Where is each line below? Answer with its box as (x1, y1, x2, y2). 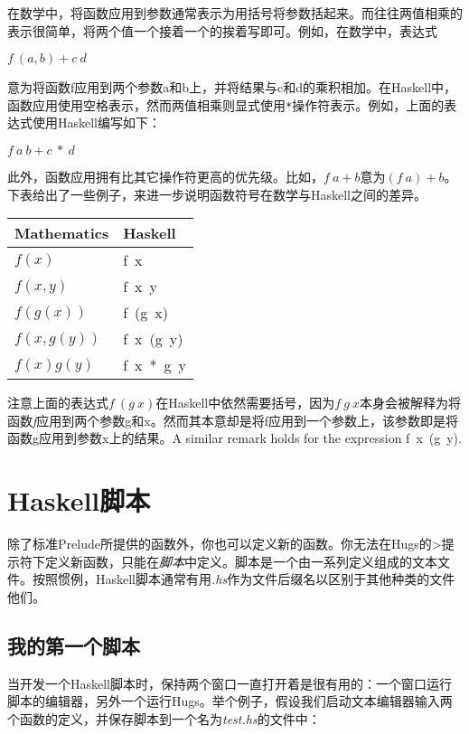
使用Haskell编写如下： (32, 113, 162, 132)
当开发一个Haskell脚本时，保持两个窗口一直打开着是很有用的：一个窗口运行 (7, 673, 453, 692)
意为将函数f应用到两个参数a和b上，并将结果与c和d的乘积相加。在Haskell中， (7, 78, 457, 97)
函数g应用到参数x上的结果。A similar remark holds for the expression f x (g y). (7, 428, 462, 447)
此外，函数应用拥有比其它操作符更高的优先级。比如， (7, 167, 324, 186)
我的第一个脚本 (7, 631, 140, 659)
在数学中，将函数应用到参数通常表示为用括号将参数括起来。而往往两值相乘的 (7, 4, 463, 22)
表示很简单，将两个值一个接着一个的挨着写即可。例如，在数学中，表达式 (7, 21, 437, 40)
